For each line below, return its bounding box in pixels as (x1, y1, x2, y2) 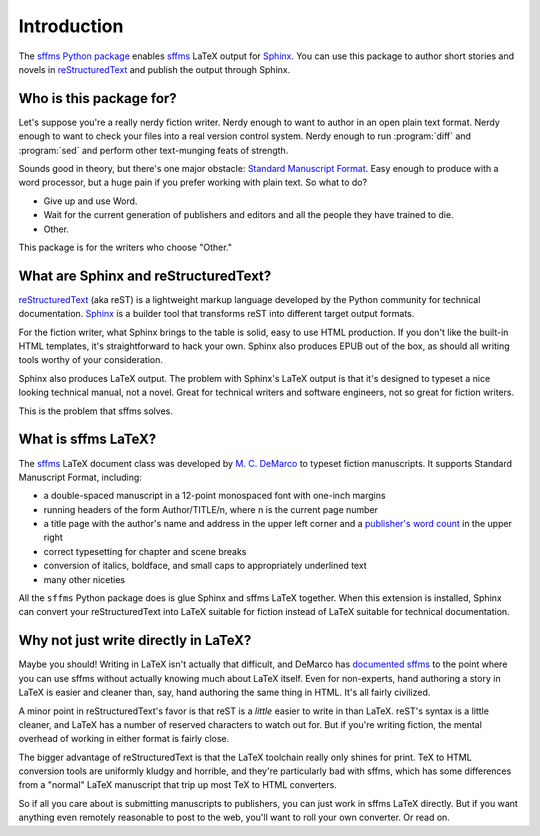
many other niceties (43, 573, 125, 585)
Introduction (18, 15, 124, 37)
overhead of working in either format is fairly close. (18, 733, 230, 745)
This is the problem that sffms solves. (18, 405, 174, 417)
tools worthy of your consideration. (18, 354, 164, 366)
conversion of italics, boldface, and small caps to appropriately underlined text (43, 560, 367, 572)
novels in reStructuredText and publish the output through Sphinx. (18, 63, 291, 75)
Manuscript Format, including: (18, 471, 142, 483)
